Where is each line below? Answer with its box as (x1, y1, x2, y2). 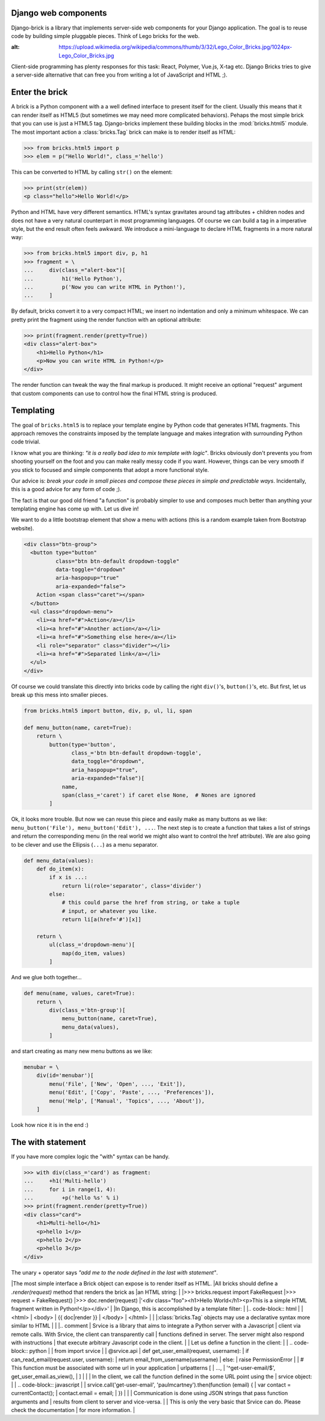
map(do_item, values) (61, 950, 126, 956)
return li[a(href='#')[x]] (61, 916, 141, 923)
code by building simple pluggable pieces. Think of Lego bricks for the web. (11, 32, 200, 39)
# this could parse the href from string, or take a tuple (61, 899, 240, 906)
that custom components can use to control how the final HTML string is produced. (11, 389, 218, 397)
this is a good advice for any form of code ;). (11, 486, 122, 493)
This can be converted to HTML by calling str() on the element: (11, 168, 173, 175)
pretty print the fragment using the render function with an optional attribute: (11, 316, 202, 323)
